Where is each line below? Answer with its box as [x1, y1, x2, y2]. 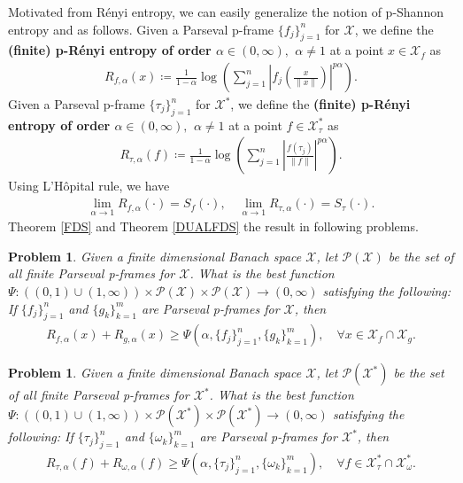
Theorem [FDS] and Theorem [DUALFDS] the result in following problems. [8, 217, 419, 236]
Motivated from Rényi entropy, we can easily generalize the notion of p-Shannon [8, 3, 444, 20]
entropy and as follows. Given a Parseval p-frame [8, 19, 274, 38]
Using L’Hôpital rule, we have [8, 176, 170, 195]
